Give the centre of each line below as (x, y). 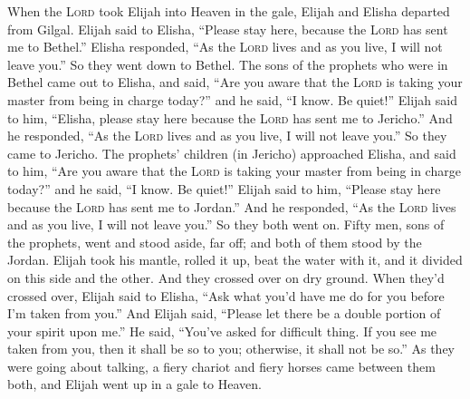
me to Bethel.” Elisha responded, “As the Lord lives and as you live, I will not (225, 47)
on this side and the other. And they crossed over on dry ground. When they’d (226, 277)
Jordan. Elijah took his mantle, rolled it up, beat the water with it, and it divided (235, 260)
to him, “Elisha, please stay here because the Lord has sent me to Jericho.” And (230, 117)
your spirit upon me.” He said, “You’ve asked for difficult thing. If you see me (222, 331)
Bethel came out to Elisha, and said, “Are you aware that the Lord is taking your (235, 82)
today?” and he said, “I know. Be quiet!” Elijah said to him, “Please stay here (224, 188)
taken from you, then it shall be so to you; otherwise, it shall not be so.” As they (231, 349)
